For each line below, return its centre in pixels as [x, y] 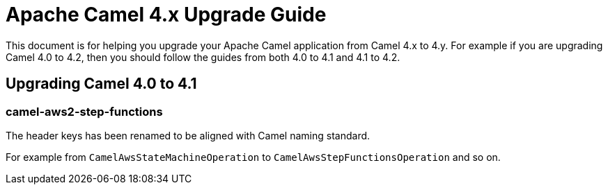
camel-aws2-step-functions [84, 111]
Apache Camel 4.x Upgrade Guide [166, 15]
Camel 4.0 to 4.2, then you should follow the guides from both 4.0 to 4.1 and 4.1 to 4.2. [203, 57]
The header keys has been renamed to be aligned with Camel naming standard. [188, 135]
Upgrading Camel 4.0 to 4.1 [101, 84]
